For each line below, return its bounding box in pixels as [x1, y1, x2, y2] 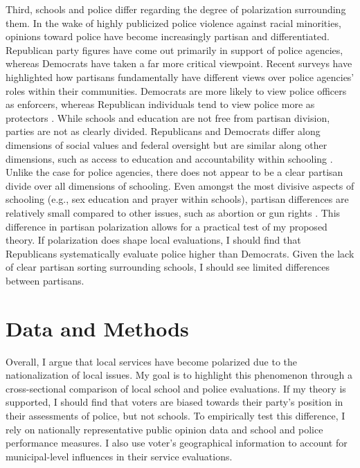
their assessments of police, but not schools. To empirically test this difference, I [6, 408, 345, 422]
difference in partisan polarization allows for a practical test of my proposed [6, 219, 327, 233]
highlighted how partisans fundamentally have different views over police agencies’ [6, 69, 354, 84]
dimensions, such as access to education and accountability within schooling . [6, 151, 333, 165]
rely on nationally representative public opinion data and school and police [6, 422, 323, 436]
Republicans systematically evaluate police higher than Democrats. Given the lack [6, 246, 354, 260]
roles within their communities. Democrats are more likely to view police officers [6, 83, 347, 98]
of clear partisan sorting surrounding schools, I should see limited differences [6, 260, 330, 274]
